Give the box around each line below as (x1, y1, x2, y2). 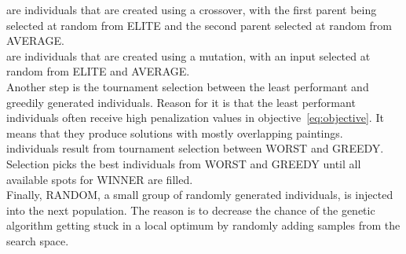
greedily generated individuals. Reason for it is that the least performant (6, 94, 356, 110)
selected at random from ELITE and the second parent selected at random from (6, 17, 392, 33)
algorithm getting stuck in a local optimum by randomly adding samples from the (6, 217, 401, 234)
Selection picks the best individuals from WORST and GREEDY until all (6, 155, 361, 171)
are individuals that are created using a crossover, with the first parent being (6, 2, 377, 17)
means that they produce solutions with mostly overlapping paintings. (6, 124, 343, 141)
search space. (6, 232, 69, 248)
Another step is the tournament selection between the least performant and (6, 78, 369, 94)
